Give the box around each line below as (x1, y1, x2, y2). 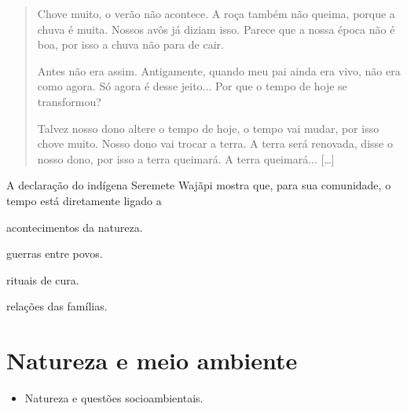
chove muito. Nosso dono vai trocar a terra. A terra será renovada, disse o (37, 135, 393, 152)
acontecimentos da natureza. (6, 218, 143, 235)
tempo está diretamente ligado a (6, 192, 162, 208)
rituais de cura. (6, 271, 79, 288)
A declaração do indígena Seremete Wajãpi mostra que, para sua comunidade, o (6, 177, 391, 193)
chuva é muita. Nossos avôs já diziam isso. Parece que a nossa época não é (37, 20, 395, 37)
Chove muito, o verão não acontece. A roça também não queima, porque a (37, 6, 395, 21)
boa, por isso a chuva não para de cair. (37, 36, 224, 53)
